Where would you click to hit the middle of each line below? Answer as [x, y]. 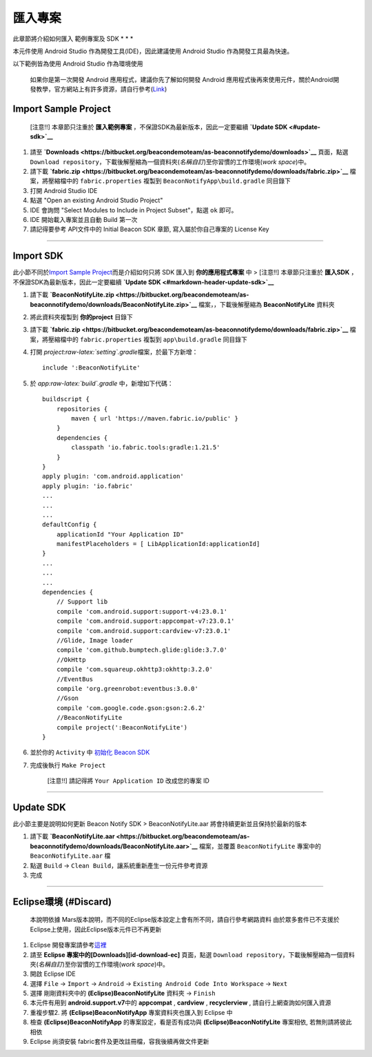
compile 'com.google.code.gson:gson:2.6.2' [131, 708]
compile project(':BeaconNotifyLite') [122, 727]
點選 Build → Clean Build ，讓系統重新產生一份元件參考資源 [119, 865]
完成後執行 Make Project [68, 765]
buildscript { [66, 399]
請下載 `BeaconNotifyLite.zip [72, 295]
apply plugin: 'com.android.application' [113, 476]
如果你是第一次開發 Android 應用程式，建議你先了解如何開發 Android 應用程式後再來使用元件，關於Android [182, 79]
